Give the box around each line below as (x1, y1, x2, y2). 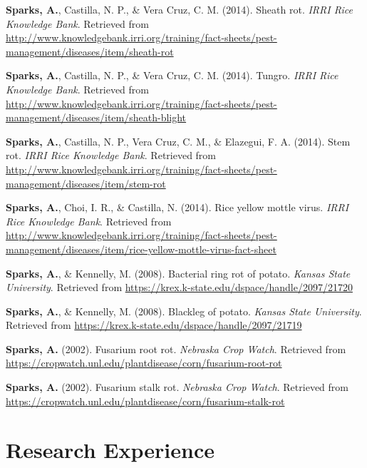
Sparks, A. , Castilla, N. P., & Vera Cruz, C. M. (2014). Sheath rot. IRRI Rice (6, 2, 353, 16)
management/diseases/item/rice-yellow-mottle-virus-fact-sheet (6, 241, 276, 256)
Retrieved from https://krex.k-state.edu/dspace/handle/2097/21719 (6, 317, 302, 332)
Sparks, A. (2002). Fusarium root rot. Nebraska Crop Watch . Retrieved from (6, 341, 346, 356)
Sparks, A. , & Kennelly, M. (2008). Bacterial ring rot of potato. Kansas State (6, 265, 351, 280)
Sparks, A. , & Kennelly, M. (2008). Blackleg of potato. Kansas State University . (6, 303, 362, 318)
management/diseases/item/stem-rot (6, 175, 166, 190)
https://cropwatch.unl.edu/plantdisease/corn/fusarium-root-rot (6, 355, 282, 370)
